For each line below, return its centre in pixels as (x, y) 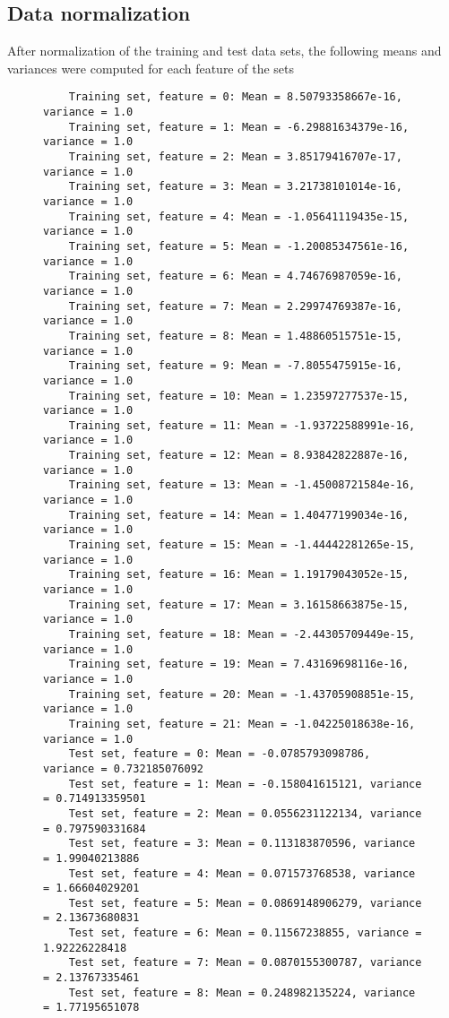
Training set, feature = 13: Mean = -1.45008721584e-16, (242, 485)
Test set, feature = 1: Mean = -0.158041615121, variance (245, 784)
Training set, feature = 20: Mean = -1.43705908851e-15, (242, 694)
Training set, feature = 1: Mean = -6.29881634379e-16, (239, 127)
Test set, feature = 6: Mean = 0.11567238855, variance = (245, 933)
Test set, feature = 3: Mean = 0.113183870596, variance (242, 844)
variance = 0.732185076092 (123, 768)
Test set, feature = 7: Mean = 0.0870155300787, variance (245, 963)
